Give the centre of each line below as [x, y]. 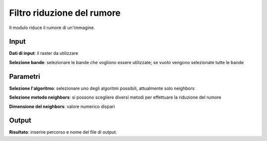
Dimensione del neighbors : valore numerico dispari [62, 106]
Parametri [25, 76]
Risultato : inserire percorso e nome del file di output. [63, 132]
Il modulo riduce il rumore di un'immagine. [52, 28]
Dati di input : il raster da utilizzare [44, 53]
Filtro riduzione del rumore [65, 13]
